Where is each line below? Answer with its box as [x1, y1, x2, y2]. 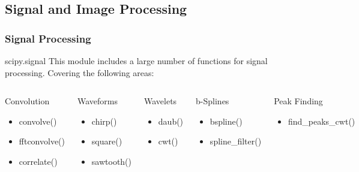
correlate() [19, 155, 58, 167]
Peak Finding [274, 95, 323, 107]
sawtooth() [91, 155, 132, 167]
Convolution [5, 95, 50, 107]
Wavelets [144, 95, 177, 107]
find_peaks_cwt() [288, 114, 355, 127]
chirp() [91, 114, 117, 127]
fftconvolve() [19, 135, 65, 147]
